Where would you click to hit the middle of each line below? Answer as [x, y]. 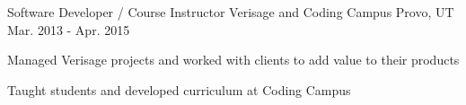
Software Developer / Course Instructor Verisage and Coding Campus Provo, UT [231, 12]
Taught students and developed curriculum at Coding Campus [179, 89]
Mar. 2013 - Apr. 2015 [69, 29]
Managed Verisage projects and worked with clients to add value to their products [233, 60]
